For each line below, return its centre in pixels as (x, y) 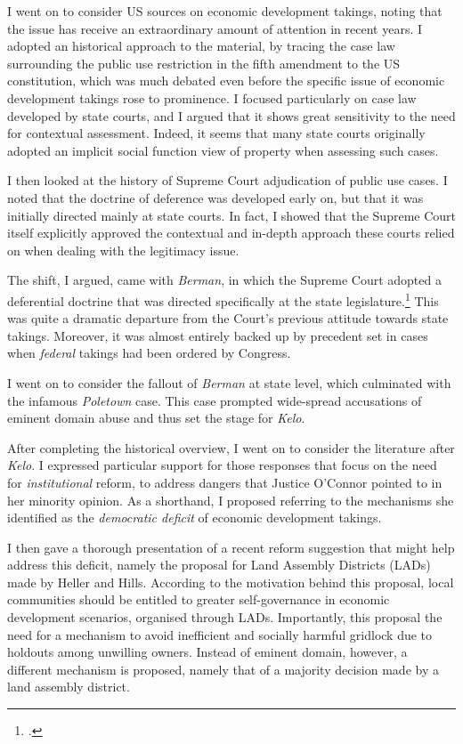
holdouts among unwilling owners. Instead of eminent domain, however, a (207, 652)
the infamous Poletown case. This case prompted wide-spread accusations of (215, 400)
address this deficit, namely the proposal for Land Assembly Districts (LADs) (219, 565)
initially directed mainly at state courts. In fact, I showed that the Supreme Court (231, 215)
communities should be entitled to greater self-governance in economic (199, 599)
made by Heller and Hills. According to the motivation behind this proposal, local (231, 582)
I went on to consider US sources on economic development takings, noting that (225, 11)
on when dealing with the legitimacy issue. (123, 250)
